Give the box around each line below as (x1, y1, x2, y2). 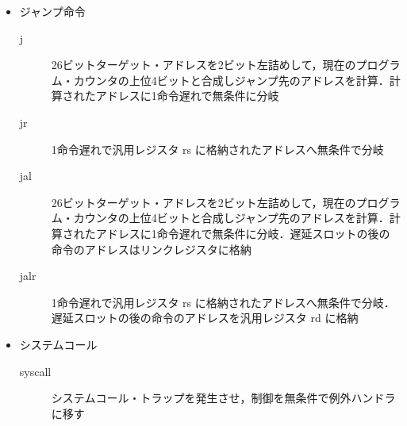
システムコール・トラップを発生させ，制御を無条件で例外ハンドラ (51, 390, 396, 406)
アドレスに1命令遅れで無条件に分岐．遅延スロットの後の (95, 225, 390, 241)
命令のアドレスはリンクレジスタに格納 (51, 240, 251, 257)
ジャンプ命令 (19, 3, 86, 19)
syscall (19, 363, 52, 379)
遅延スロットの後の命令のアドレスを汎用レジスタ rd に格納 (51, 309, 359, 326)
